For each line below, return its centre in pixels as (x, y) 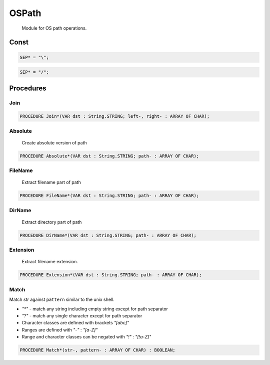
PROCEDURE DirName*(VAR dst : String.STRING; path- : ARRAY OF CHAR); (108, 235)
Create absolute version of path (54, 142)
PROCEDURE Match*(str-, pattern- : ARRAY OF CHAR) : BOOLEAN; (97, 350)
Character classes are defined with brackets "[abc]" (75, 323)
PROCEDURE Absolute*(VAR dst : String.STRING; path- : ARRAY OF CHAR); (109, 156)
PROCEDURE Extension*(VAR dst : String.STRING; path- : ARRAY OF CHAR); (111, 275)
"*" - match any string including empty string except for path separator (95, 309)
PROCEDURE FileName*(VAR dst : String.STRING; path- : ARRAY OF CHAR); (109, 196)
